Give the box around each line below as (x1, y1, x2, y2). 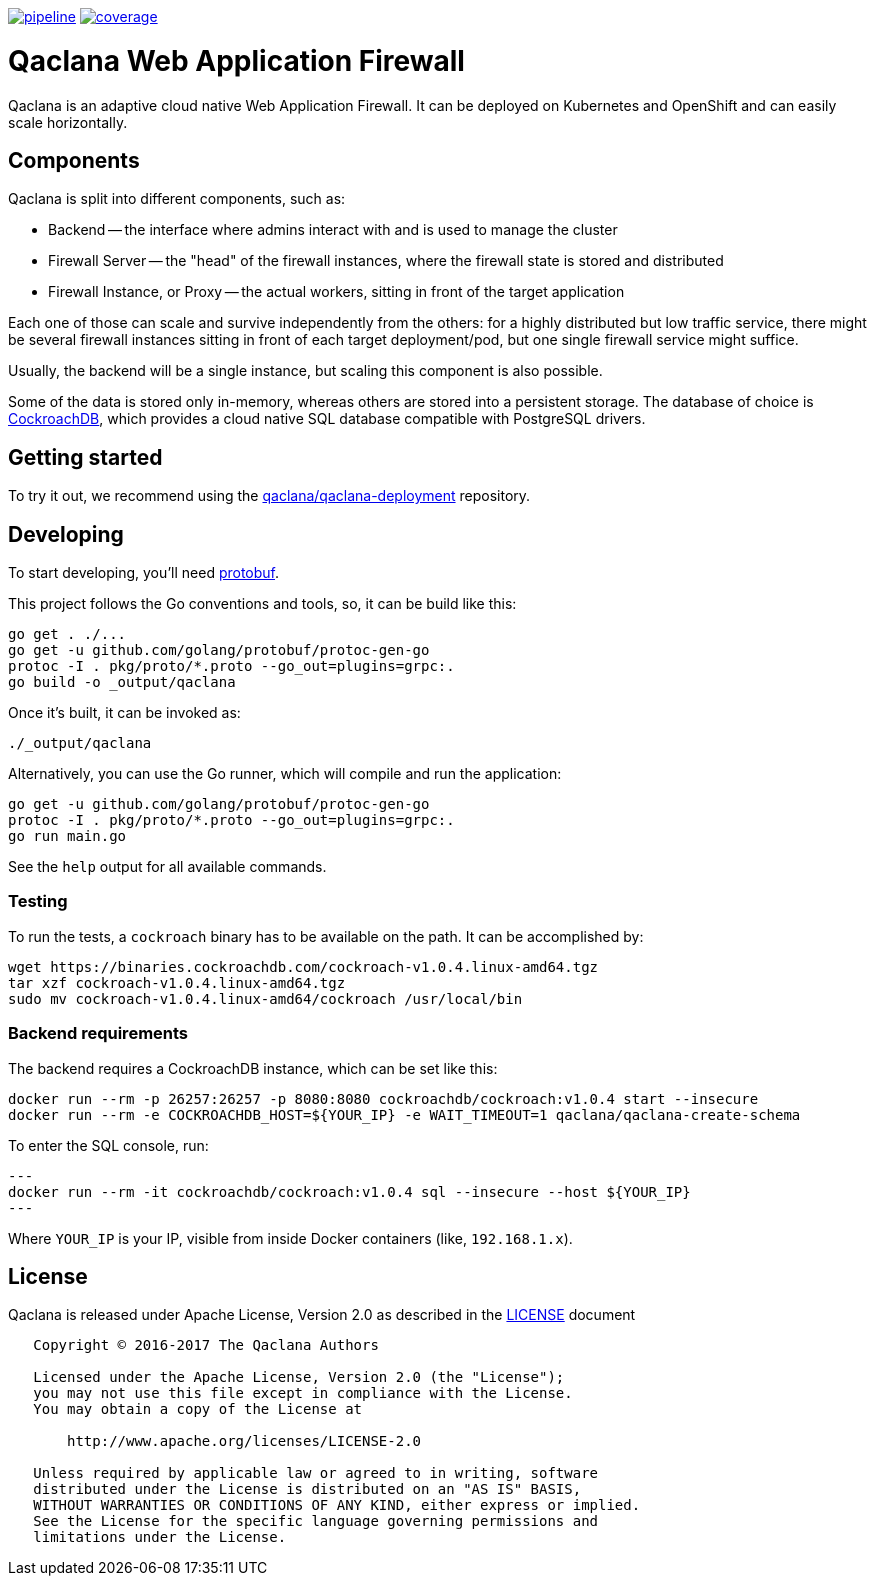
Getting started (8, 444, 163, 470)
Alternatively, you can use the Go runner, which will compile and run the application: (8, 765, 562, 783)
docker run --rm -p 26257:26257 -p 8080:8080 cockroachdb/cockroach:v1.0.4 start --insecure (8, 1090, 759, 1107)
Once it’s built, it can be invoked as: (8, 704, 241, 722)
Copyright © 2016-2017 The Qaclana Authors (33, 1337, 379, 1354)
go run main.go (8, 828, 127, 845)
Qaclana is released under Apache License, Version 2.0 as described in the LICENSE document (8, 1306, 636, 1324)
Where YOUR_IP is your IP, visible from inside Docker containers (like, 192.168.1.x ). (8, 1229, 573, 1247)
